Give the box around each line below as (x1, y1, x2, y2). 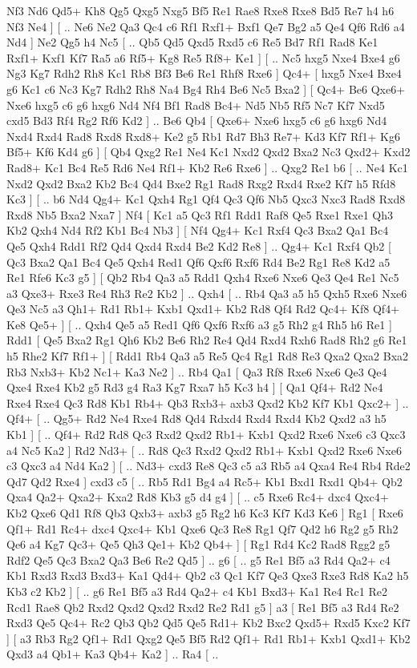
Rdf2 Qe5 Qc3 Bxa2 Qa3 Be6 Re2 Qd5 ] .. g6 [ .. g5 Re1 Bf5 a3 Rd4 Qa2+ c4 (6, 551, 391, 568)
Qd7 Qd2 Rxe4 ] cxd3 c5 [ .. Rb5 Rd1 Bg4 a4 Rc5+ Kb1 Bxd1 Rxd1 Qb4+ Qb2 (6, 473, 403, 489)
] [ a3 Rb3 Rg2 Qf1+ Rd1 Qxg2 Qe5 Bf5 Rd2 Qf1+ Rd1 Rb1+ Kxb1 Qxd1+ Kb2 (6, 630, 411, 646)
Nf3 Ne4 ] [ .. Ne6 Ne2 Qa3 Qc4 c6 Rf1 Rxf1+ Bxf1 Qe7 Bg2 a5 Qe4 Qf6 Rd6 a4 (6, 18, 405, 34)
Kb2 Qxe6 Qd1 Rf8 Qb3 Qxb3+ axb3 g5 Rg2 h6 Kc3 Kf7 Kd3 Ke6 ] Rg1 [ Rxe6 (6, 505, 403, 521)
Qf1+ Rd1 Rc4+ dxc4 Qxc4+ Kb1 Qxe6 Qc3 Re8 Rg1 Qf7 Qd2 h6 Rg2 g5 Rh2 (6, 520, 399, 537)
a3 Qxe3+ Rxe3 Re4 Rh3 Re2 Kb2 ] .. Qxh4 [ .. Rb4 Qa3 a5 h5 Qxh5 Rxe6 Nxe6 (6, 284, 407, 301)
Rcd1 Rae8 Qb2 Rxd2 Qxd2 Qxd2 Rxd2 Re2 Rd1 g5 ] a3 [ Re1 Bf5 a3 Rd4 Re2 (6, 598, 399, 615)
